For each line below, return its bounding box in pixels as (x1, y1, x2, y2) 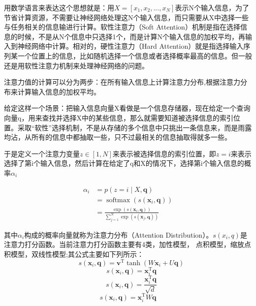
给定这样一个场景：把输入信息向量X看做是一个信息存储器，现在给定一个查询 (4, 103, 251, 113)
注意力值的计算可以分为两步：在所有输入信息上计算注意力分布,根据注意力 (4, 77, 240, 87)
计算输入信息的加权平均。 (17, 86, 100, 96)
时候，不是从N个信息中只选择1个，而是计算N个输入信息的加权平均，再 (17, 31, 245, 41)
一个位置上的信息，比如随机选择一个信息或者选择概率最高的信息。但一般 (17, 50, 252, 61)
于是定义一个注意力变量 (4, 148, 80, 158)
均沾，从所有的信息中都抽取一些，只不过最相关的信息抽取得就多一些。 (4, 132, 231, 142)
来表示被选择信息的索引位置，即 (112, 148, 216, 158)
